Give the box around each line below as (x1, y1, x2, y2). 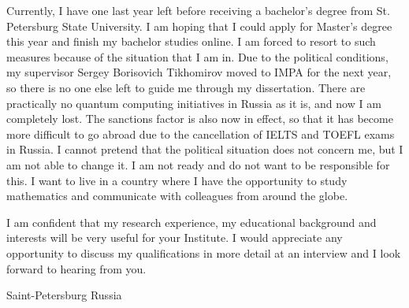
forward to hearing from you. (6, 260, 147, 276)
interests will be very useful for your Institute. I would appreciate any (6, 229, 343, 246)
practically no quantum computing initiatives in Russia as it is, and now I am (6, 95, 381, 111)
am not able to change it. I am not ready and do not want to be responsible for (6, 156, 390, 173)
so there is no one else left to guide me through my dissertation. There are (6, 79, 366, 95)
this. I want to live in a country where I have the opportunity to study (6, 172, 348, 188)
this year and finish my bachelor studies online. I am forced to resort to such (6, 33, 376, 50)
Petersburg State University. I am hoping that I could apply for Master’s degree (6, 17, 392, 34)
